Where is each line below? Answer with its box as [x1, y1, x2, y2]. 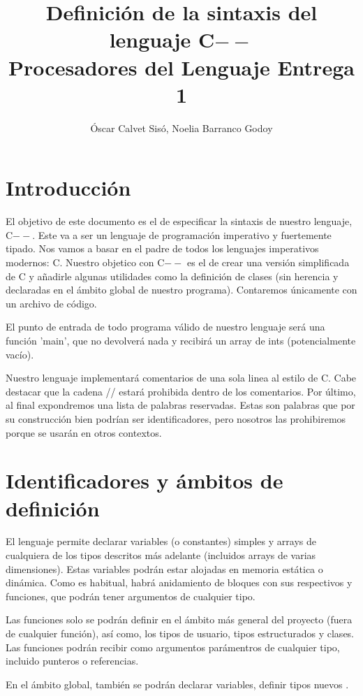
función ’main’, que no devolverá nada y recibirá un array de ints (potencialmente [6, 333, 356, 347]
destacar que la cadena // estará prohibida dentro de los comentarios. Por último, [6, 384, 356, 398]
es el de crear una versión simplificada [187, 255, 350, 269]
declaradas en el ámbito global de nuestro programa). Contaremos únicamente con [6, 282, 357, 297]
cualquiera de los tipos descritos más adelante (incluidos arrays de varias [6, 548, 316, 563]
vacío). [6, 347, 34, 361]
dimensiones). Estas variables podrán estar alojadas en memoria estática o [6, 561, 323, 576]
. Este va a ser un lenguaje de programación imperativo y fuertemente [32, 227, 332, 242]
